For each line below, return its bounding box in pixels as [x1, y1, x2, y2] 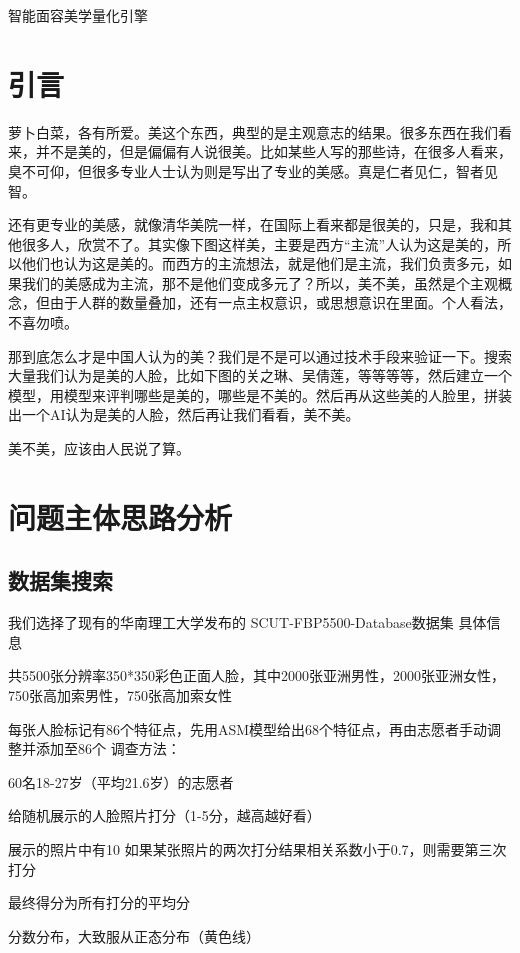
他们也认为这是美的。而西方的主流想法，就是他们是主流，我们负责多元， [21, 253, 498, 274]
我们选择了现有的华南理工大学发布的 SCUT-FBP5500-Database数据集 [8, 612, 454, 633]
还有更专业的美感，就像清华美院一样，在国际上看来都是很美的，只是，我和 [8, 214, 498, 235]
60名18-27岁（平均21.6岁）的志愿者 [8, 771, 234, 792]
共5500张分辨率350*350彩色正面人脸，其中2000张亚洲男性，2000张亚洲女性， [8, 665, 505, 686]
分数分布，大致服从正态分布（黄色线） [8, 925, 260, 946]
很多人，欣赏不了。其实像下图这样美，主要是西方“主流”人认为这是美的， [21, 233, 498, 254]
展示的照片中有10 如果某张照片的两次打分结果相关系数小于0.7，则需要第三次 [8, 838, 507, 859]
